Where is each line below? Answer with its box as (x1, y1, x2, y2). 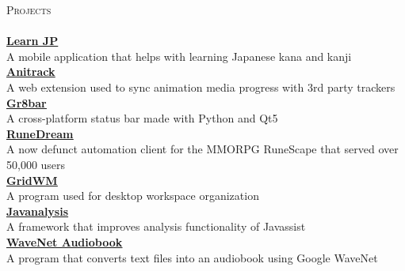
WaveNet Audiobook (6, 233, 123, 250)
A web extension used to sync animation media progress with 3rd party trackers (6, 78, 395, 95)
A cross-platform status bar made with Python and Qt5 (6, 110, 278, 126)
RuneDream (6, 125, 74, 141)
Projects (6, 2, 52, 17)
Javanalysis (6, 202, 69, 219)
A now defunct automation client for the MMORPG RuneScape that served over (6, 141, 399, 157)
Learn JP (6, 32, 59, 49)
